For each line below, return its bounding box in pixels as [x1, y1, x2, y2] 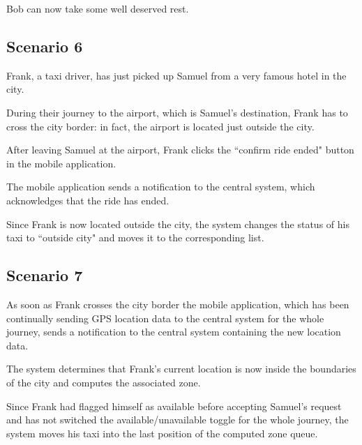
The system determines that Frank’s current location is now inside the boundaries [6, 361, 356, 376]
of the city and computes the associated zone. [6, 375, 201, 389]
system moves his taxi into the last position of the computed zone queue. [6, 425, 318, 440]
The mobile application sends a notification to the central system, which [6, 179, 315, 194]
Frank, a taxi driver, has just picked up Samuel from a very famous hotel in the [6, 68, 347, 82]
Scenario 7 [6, 264, 83, 286]
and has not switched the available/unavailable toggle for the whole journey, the [6, 412, 349, 427]
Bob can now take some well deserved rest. [6, 1, 189, 15]
